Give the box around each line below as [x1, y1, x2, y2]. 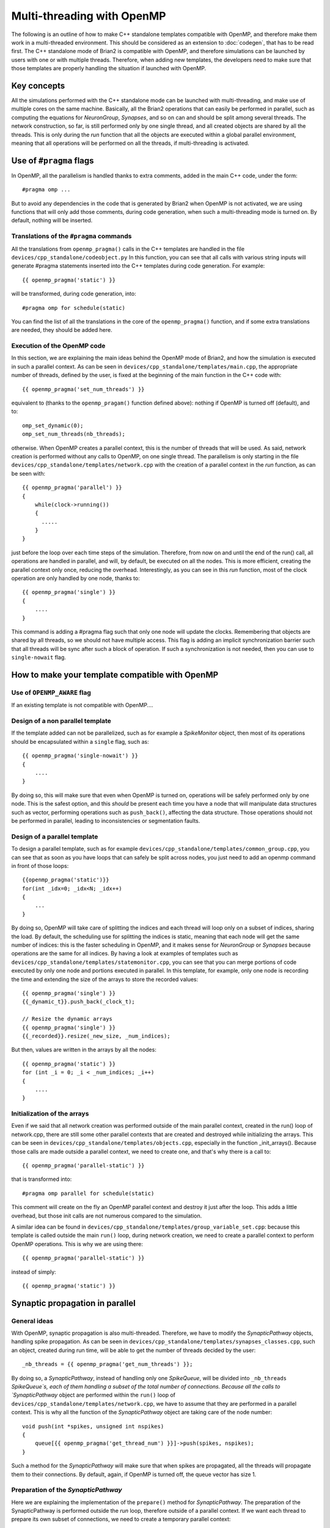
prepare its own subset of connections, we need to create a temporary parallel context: [11, 1516, 231, 1523]
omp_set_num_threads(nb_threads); [22, 431, 125, 438]
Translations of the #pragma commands [11, 232, 132, 241]
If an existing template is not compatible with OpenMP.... [11, 702, 153, 709]
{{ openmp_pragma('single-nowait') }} [22, 752, 139, 759]
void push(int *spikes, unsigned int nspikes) [22, 1423, 164, 1430]
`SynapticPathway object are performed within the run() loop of [11, 1391, 176, 1399]
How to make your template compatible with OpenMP [11, 669, 219, 680]
